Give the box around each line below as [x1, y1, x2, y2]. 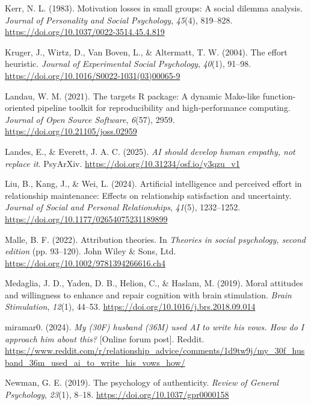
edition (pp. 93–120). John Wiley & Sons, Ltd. [5, 245, 176, 257]
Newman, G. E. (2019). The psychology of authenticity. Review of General [5, 376, 279, 389]
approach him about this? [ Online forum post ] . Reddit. [5, 332, 205, 345]
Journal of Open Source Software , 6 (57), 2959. [5, 113, 175, 125]
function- [262, 89, 296, 102]
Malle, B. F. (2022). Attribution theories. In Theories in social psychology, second [5, 233, 306, 245]
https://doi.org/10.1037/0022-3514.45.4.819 [5, 25, 165, 38]
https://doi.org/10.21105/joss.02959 [5, 125, 137, 137]
